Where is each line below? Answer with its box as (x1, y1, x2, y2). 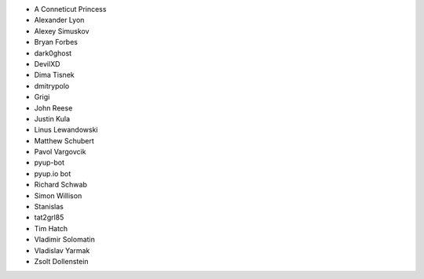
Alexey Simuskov (34, 26, 90, 35)
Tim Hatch (34, 223, 68, 233)
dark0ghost (34, 48, 72, 58)
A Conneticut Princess (34, 5, 107, 13)
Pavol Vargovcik (34, 147, 86, 157)
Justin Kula (34, 114, 71, 123)
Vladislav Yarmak (34, 245, 90, 255)
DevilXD (34, 59, 60, 68)
